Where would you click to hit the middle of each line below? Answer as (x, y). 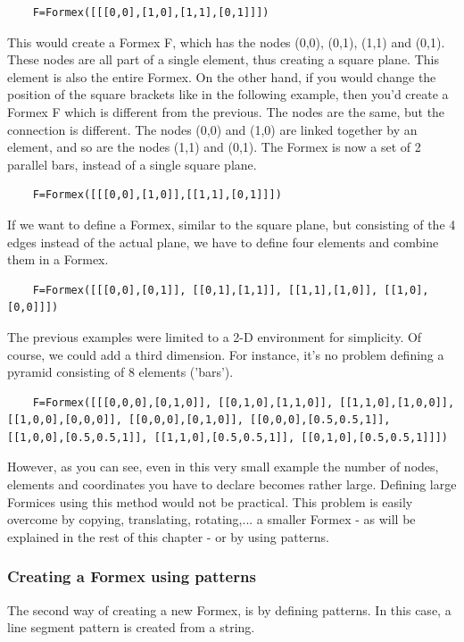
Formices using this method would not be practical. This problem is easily (210, 501)
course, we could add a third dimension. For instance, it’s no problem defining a (226, 354)
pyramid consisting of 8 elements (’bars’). (120, 372)
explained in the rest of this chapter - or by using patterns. (168, 536)
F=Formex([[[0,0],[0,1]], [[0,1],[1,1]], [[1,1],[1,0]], (205, 290)
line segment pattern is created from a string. (131, 627)
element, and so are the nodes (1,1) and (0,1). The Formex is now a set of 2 (214, 147)
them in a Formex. (58, 259)
